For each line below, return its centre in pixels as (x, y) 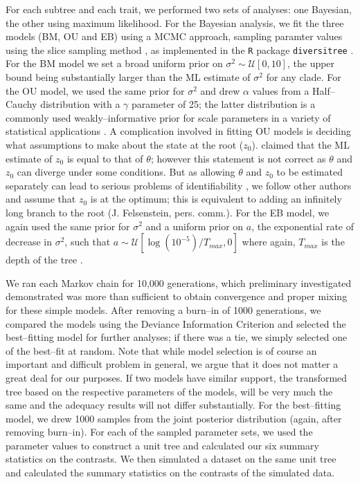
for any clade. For (304, 77)
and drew (220, 90)
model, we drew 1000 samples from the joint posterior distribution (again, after (174, 418)
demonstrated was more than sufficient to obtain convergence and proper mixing (177, 296)
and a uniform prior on (195, 226)
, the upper (311, 63)
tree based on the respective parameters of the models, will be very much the (169, 391)
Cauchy (21, 104)
